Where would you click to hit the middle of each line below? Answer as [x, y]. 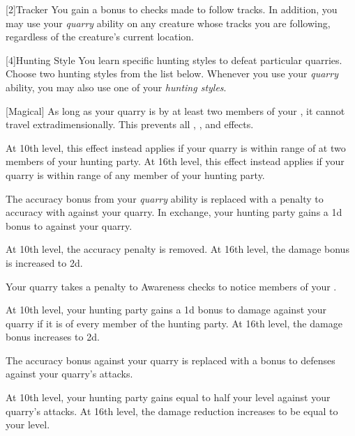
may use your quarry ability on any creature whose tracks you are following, [168, 23]
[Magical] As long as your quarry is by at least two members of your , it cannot [175, 110]
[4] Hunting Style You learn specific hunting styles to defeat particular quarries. [174, 60]
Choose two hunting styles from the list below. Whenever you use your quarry [172, 73]
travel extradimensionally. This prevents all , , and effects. [130, 124]
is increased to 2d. [44, 262]
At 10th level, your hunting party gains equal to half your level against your [168, 397]
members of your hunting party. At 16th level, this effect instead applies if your [175, 161]
